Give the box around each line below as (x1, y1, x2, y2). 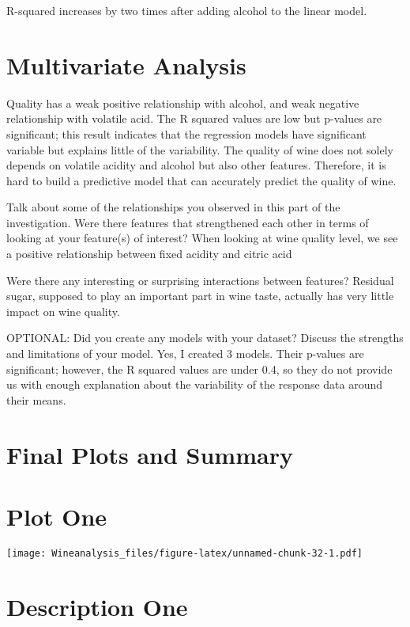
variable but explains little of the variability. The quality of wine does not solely (6, 141, 393, 158)
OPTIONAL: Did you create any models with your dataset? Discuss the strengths (6, 329, 404, 346)
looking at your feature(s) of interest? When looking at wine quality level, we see (6, 230, 398, 246)
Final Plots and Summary (6, 438, 293, 470)
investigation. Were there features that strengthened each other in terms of (6, 214, 369, 230)
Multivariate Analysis (6, 48, 246, 81)
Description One (6, 590, 188, 622)
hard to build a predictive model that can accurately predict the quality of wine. (6, 172, 397, 188)
